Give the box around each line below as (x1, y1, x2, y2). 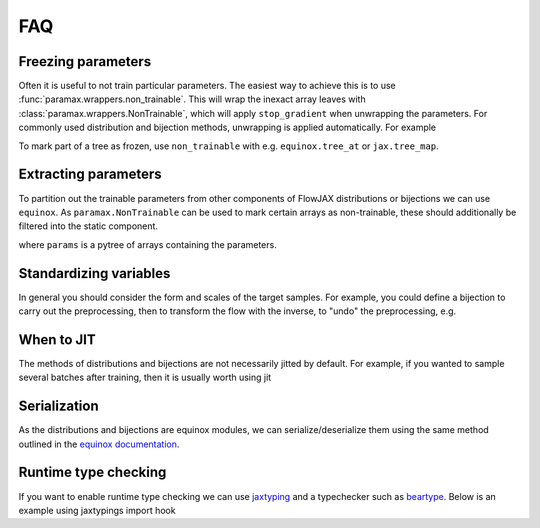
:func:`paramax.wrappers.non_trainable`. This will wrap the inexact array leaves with (18, 93, 366, 105)
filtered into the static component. (18, 220, 159, 232)
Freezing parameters (18, 53, 152, 70)
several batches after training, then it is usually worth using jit (18, 371, 272, 384)
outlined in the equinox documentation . (18, 438, 180, 450)
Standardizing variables (18, 265, 171, 282)
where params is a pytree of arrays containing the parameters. (18, 238, 277, 250)
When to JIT (18, 331, 96, 348)
